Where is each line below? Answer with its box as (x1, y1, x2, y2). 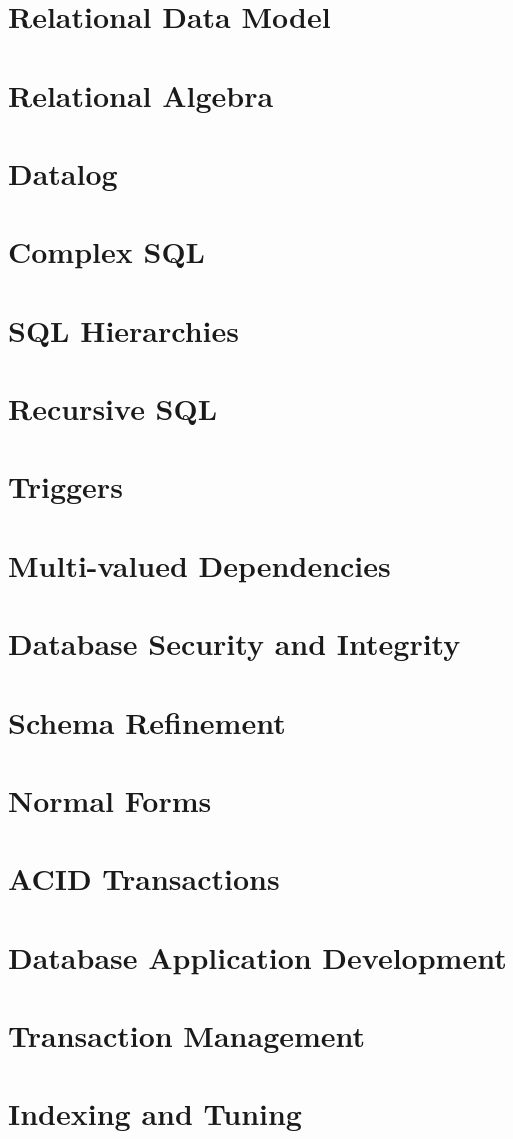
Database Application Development (8, 936, 507, 977)
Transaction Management (8, 1015, 366, 1056)
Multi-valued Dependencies (8, 544, 391, 585)
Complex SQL (8, 231, 205, 272)
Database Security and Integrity (8, 623, 461, 664)
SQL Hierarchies (8, 309, 239, 350)
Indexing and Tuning (8, 1093, 302, 1134)
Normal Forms (8, 779, 212, 820)
